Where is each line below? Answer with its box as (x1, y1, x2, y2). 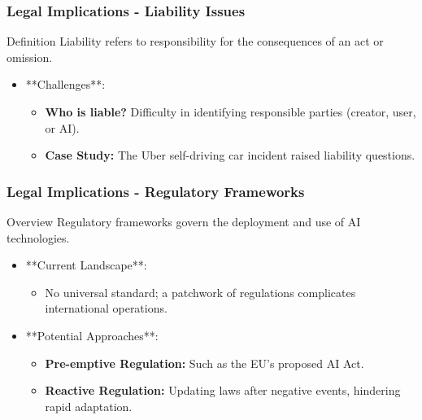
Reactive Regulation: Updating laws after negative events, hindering (45, 382, 401, 399)
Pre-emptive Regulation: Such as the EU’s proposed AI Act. (45, 354, 364, 371)
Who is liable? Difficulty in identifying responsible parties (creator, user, (45, 103, 416, 120)
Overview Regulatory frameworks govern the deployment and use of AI (7, 213, 361, 230)
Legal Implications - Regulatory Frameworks (7, 181, 305, 201)
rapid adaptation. (45, 397, 133, 414)
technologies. (7, 229, 70, 246)
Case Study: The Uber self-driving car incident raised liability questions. (45, 147, 415, 164)
